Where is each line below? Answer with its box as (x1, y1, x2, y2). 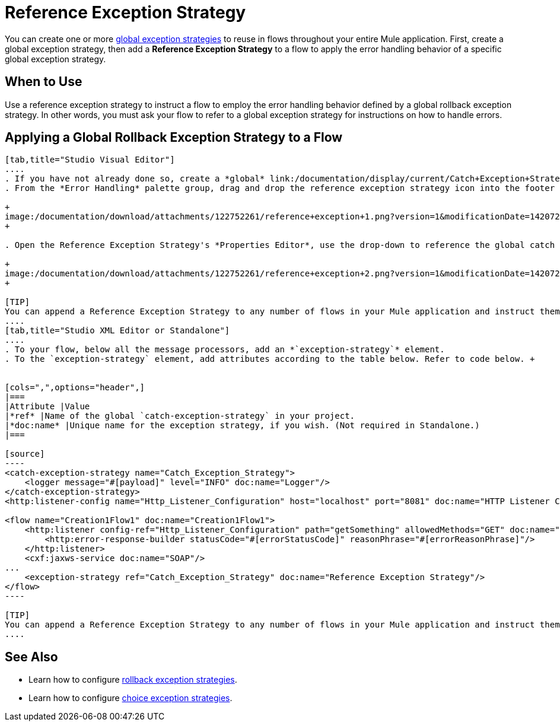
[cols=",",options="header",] (5, 383, 145, 393)
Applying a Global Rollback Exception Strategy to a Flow (5, 130, 343, 145)
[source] (5, 449, 45, 459)
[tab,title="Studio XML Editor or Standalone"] (5, 326, 230, 336)
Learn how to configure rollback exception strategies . (28, 674, 237, 685)
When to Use (5, 74, 82, 90)
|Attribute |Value (5, 402, 90, 412)
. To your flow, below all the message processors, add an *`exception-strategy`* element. (5, 345, 445, 355)
